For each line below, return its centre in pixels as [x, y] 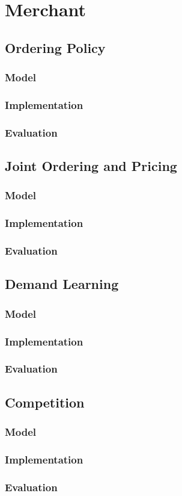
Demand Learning [62, 284]
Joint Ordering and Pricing [91, 166]
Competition [45, 402]
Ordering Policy [55, 47]
